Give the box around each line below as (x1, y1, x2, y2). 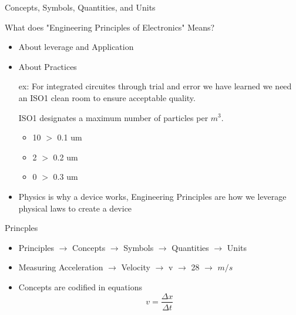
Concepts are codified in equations (18, 280, 142, 293)
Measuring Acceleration (18, 261, 103, 273)
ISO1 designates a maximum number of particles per (18, 111, 208, 123)
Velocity (121, 261, 150, 273)
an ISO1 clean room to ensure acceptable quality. (18, 91, 196, 103)
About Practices (18, 60, 77, 72)
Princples (5, 222, 38, 234)
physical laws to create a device (18, 202, 132, 214)
